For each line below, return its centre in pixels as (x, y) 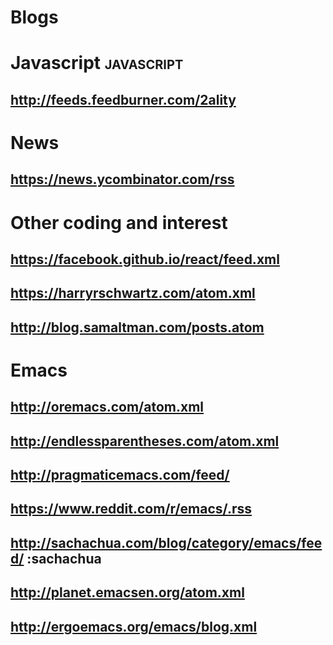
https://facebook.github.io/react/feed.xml (145, 259)
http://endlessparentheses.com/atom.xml (145, 441)
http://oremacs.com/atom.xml (107, 407)
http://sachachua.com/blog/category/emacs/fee (166, 542)
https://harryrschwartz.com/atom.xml (133, 293)
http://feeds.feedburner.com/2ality (123, 99)
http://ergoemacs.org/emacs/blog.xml (134, 626)
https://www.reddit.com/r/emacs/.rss (131, 509)
